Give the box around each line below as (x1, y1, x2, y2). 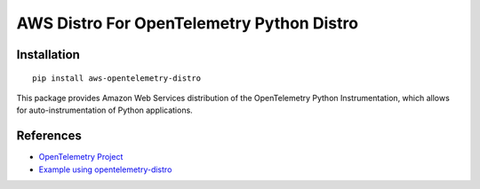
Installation (16, 47, 80, 62)
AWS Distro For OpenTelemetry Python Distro (16, 13, 359, 33)
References (16, 129, 82, 144)
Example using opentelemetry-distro (38, 164, 172, 175)
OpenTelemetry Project (38, 152, 124, 162)
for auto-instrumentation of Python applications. (16, 105, 193, 115)
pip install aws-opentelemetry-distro (32, 73, 202, 83)
